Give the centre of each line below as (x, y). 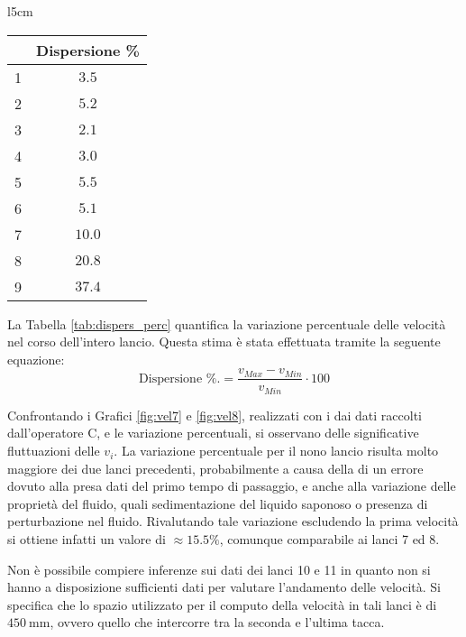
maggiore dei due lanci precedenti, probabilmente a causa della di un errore (215, 468)
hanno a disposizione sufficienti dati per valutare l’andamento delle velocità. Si (224, 587)
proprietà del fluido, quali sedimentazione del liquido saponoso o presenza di (218, 503)
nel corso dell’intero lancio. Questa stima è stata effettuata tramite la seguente (224, 342)
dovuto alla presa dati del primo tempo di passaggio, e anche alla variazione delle (232, 486)
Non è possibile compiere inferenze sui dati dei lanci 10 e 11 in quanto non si (219, 569)
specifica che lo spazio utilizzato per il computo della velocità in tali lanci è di (222, 604)
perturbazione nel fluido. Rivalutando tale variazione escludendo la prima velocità (233, 521)
